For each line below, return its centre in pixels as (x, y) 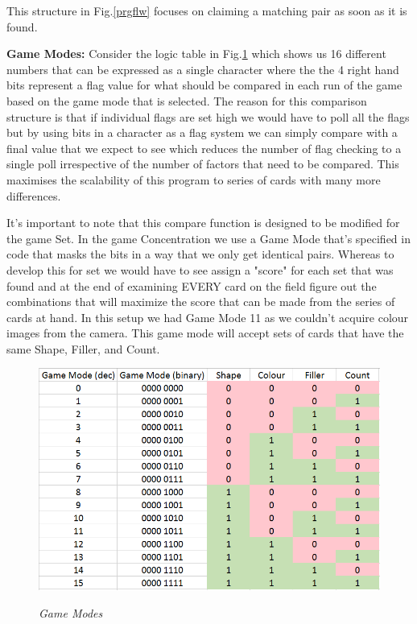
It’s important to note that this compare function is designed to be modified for (203, 223)
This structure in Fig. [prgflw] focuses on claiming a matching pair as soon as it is (207, 10)
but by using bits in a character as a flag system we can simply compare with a (202, 132)
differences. (34, 195)
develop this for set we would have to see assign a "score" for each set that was (200, 269)
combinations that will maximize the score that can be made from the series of (201, 302)
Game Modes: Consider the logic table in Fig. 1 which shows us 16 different (196, 54)
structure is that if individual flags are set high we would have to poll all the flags (208, 116)
